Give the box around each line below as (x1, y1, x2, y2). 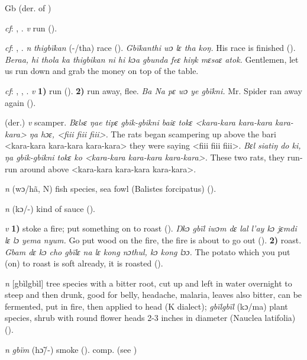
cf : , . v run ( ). (5, 21, 57, 34)
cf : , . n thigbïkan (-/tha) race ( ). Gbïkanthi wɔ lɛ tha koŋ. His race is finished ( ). (5, 41, 296, 54)
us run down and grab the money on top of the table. (5, 65, 199, 77)
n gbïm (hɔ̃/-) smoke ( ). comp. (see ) (5, 343, 137, 355)
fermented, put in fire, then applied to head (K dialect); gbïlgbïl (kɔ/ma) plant (5, 300, 288, 312)
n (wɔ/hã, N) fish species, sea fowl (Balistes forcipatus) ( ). (5, 182, 216, 195)
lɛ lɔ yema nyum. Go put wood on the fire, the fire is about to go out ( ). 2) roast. (5, 233, 302, 246)
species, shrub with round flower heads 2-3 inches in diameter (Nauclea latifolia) (5, 311, 296, 324)
